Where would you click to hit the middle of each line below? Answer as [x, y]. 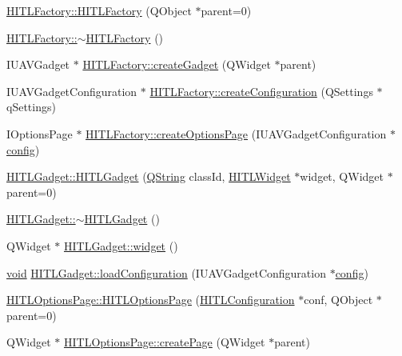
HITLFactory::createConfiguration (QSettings [261, 91]
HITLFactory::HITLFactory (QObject [99, 10]
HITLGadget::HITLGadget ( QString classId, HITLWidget [149, 176]
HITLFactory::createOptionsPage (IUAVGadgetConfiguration [236, 133]
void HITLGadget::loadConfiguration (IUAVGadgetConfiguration [166, 272]
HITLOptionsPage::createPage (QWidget [164, 342]
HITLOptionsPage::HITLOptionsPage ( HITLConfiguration [151, 300]
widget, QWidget [342, 176]
